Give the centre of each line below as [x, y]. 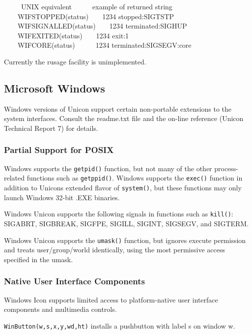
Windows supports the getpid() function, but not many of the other [108, 168]
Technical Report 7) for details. [51, 128]
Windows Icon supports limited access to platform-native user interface [111, 299]
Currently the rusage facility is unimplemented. [75, 61]
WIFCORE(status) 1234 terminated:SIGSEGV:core [104, 45]
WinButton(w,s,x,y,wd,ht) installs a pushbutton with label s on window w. [120, 325]
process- [226, 168]
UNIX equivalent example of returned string [97, 6]
